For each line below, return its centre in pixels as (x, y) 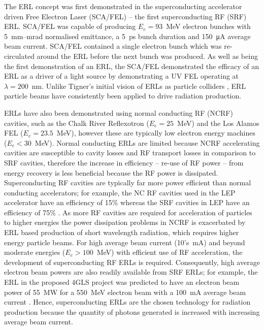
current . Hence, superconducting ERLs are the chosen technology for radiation (127, 302)
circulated (19, 56)
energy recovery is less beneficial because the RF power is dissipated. (111, 172)
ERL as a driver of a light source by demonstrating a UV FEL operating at (122, 76)
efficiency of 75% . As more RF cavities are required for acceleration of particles (128, 212)
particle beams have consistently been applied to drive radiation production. (123, 96)
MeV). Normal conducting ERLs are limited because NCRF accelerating (147, 142)
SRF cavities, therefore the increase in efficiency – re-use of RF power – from (124, 162)
